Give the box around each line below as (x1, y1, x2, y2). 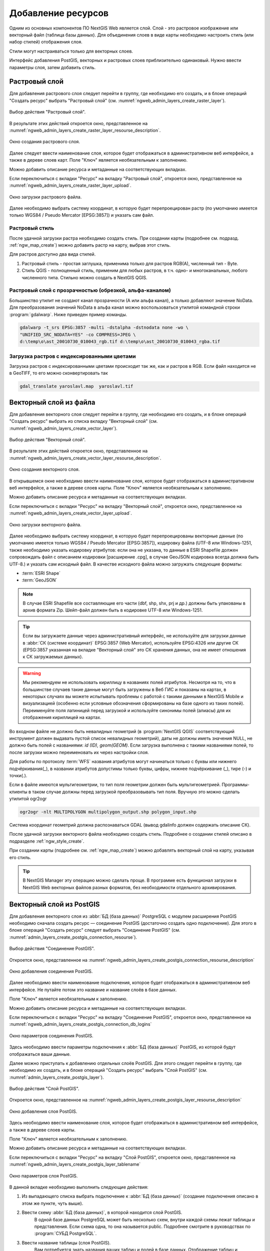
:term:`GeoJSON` (21, 577, 57, 583)
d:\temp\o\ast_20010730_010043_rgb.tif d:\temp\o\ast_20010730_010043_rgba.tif (19, 339, 220, 345)
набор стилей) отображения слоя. (9, 39, 82, 45)
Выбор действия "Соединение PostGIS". (9, 946, 95, 952)
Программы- (221, 782, 250, 788)
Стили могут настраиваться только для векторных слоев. (9, 48, 133, 54)
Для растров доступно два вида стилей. (9, 251, 96, 257)
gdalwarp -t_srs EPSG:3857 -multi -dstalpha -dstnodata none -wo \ (19, 325, 189, 330)
